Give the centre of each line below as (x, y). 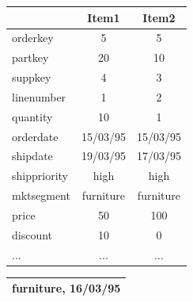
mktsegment (41, 195)
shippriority (40, 176)
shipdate (32, 156)
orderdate (35, 136)
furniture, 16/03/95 (66, 288)
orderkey (33, 38)
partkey (30, 57)
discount (32, 234)
